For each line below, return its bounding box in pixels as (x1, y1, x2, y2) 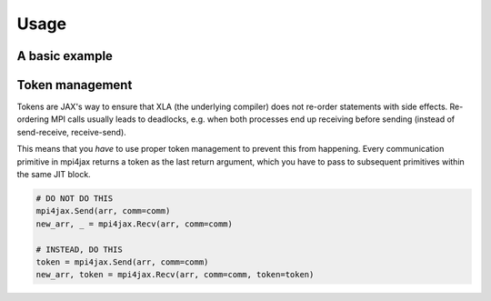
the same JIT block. (16, 169, 91, 180)
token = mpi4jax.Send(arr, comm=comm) (35, 256, 209, 267)
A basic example (16, 48, 114, 64)
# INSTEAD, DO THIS (35, 244, 123, 255)
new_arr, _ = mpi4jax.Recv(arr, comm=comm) (35, 218, 234, 229)
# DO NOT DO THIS (35, 194, 114, 204)
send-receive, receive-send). (16, 126, 126, 137)
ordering (16, 114, 49, 125)
